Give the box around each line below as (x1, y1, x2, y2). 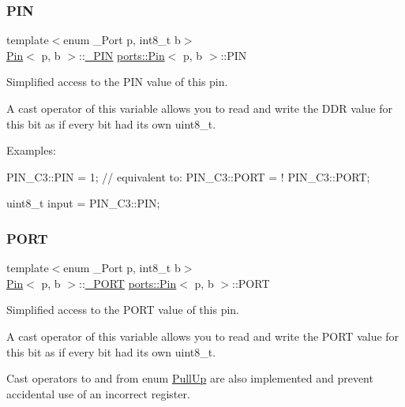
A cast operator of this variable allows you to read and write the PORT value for (6, 327, 399, 344)
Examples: (6, 142, 56, 159)
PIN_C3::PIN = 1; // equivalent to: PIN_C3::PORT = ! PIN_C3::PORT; (6, 168, 370, 185)
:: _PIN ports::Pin (78, 47, 165, 63)
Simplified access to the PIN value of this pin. (6, 73, 228, 90)
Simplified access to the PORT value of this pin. (6, 301, 240, 318)
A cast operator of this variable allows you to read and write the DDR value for (6, 100, 393, 116)
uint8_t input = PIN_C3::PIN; (6, 195, 160, 211)
